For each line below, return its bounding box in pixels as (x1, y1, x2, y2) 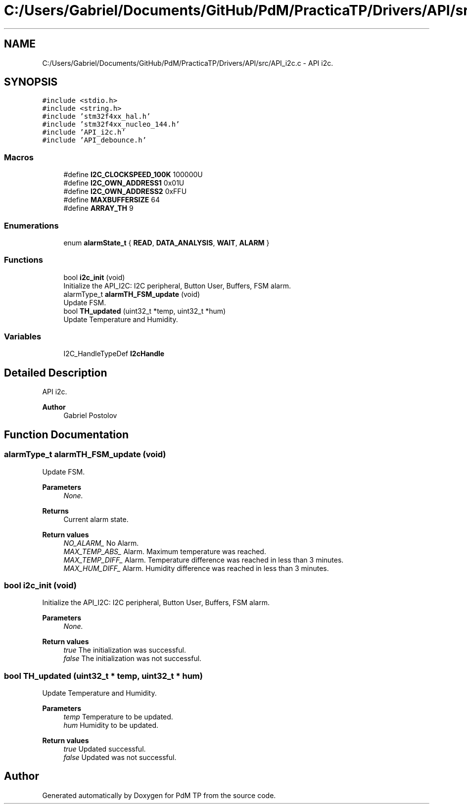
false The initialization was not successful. (63, 654, 202, 663)
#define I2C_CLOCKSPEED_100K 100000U (63, 170, 203, 179)
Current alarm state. (63, 515, 129, 523)
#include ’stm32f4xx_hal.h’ (42, 112, 151, 121)
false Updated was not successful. (63, 753, 177, 761)
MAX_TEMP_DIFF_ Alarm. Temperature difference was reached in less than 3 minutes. (63, 555, 344, 564)
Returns (42, 506, 69, 515)
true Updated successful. (63, 745, 146, 753)
